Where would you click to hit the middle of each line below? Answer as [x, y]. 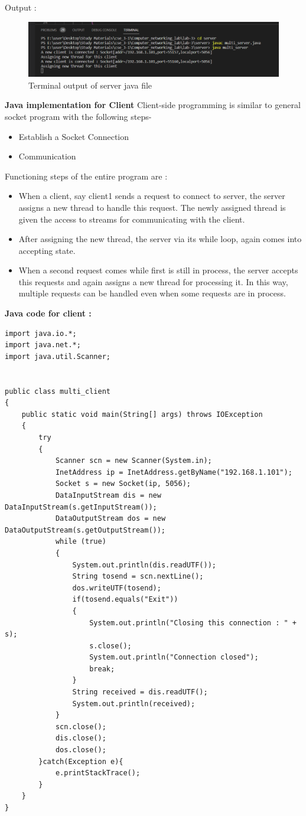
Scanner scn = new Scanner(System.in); [134, 461]
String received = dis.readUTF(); [140, 692]
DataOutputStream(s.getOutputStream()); [85, 530]
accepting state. [47, 250]
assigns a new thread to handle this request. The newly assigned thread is [152, 207]
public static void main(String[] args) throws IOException [142, 414]
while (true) [81, 542]
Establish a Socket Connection [74, 136]
